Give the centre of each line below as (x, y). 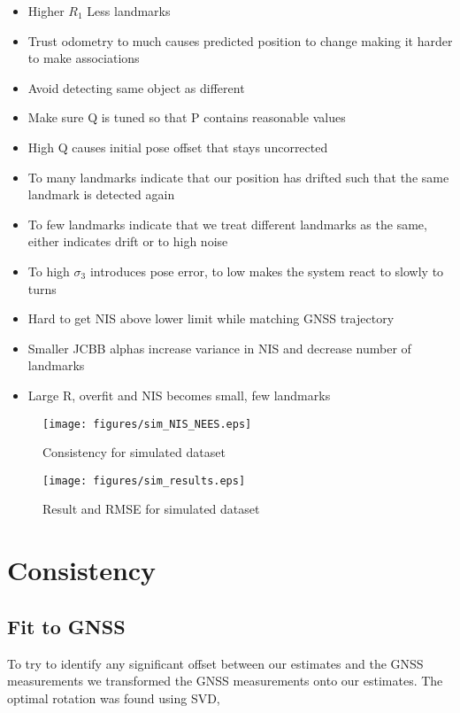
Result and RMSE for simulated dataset (151, 509)
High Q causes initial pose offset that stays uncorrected (178, 147)
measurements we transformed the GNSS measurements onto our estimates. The (225, 681)
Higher (46, 11)
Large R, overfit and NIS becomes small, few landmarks (179, 395)
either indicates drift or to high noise (128, 241)
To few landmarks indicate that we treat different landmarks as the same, (227, 224)
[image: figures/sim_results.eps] (144, 480)
